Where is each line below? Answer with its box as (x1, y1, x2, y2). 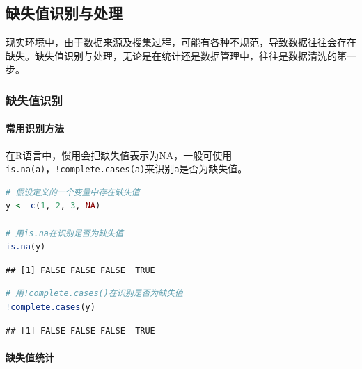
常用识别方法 (6, 121, 64, 136)
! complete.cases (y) (6, 302, 95, 313)
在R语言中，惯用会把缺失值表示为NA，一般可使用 (6, 147, 233, 162)
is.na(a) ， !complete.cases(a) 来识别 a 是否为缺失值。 (6, 161, 248, 176)
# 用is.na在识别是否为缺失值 (6, 228, 124, 238)
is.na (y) (6, 242, 46, 252)
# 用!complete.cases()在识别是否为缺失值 (6, 288, 183, 299)
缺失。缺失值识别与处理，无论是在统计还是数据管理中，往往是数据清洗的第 (6, 48, 347, 63)
